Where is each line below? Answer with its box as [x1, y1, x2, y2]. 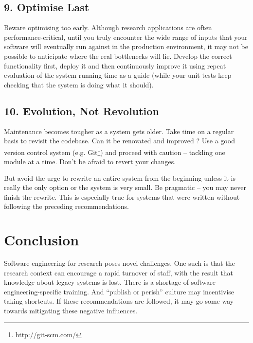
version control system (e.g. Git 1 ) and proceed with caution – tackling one [4, 145, 225, 157]
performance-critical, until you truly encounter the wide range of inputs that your [4, 32, 248, 42]
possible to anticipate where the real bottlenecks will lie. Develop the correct [4, 51, 232, 61]
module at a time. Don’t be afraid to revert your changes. [4, 156, 176, 166]
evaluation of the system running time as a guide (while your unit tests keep [4, 70, 232, 80]
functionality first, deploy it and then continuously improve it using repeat [4, 60, 226, 70]
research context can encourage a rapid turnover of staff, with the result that [4, 267, 234, 277]
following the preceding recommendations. [4, 201, 129, 211]
